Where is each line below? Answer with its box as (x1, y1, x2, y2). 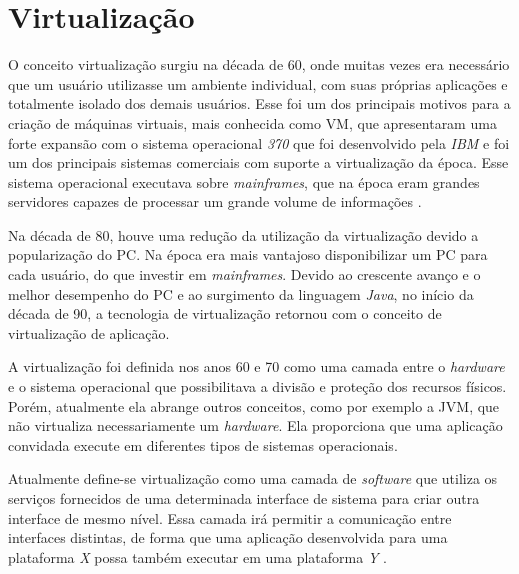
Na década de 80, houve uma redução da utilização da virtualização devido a (8, 224, 479, 245)
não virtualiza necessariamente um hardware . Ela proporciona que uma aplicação (8, 415, 503, 436)
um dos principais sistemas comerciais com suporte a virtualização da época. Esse (8, 152, 509, 173)
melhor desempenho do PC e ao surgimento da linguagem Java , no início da (8, 283, 474, 304)
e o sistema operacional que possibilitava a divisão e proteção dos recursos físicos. (8, 376, 507, 397)
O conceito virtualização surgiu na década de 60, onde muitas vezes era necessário (8, 54, 510, 75)
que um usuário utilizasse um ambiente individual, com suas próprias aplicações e (8, 73, 508, 94)
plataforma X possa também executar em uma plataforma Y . (8, 546, 387, 567)
